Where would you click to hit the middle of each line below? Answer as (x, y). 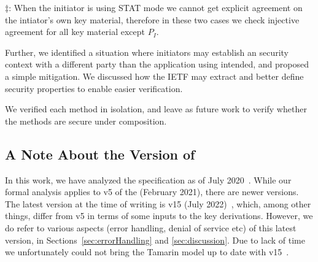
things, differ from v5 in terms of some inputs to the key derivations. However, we (159, 216)
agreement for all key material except (75, 32)
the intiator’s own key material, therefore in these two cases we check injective (152, 19)
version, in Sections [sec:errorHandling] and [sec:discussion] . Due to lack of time (155, 240)
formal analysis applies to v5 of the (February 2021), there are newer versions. (152, 192)
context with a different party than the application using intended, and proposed (157, 64)
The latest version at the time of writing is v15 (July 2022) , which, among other (158, 203)
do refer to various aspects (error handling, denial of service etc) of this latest (151, 227)
